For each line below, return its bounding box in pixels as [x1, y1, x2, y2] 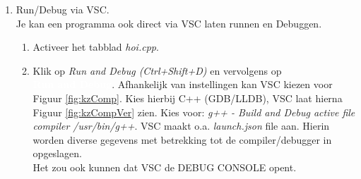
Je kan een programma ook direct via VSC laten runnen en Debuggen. [16, 16, 322, 30]
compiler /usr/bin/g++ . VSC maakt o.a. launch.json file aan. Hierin [32, 118, 330, 133]
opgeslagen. [32, 146, 82, 161]
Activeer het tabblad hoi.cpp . [32, 39, 159, 54]
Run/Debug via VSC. [16, 2, 110, 16]
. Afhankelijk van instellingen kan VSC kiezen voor [112, 77, 333, 92]
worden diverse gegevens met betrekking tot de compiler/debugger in [32, 132, 332, 147]
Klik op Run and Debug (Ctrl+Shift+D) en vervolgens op [32, 63, 282, 78]
